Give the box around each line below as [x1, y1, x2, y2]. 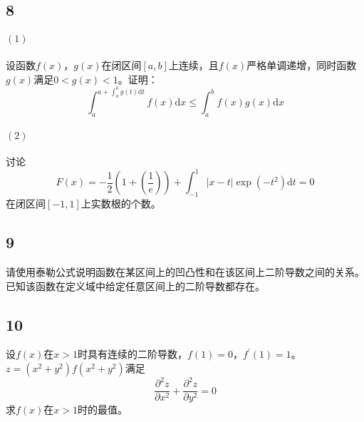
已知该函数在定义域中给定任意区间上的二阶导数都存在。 [6, 278, 265, 293]
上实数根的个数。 [80, 196, 161, 211]
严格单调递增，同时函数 [246, 57, 357, 72]
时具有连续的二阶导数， [78, 346, 188, 361]
